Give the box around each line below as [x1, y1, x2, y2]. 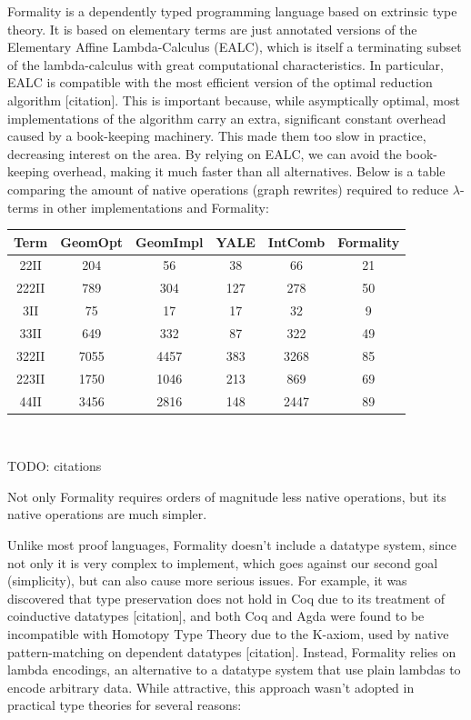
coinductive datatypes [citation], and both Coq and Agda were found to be [7, 606, 425, 625]
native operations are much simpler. [7, 505, 207, 524]
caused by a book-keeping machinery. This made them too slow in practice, [7, 126, 426, 145]
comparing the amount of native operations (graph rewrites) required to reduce [7, 179, 449, 198]
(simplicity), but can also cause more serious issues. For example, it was [7, 571, 407, 590]
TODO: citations [7, 456, 102, 475]
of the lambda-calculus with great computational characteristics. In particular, [7, 55, 444, 74]
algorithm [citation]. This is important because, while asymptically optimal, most [7, 90, 460, 109]
